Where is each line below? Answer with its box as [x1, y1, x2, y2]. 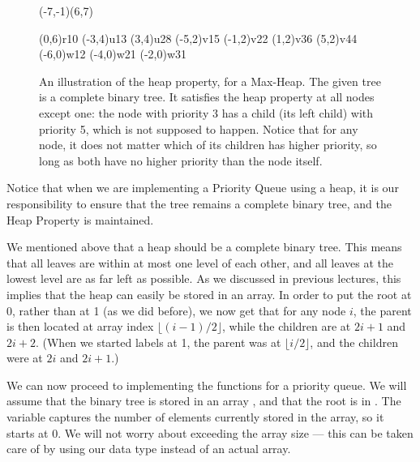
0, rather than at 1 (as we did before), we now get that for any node [6, 302, 346, 319]
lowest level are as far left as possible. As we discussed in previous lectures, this [6, 270, 401, 287]
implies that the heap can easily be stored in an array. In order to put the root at [6, 285, 412, 302]
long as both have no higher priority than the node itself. [39, 152, 323, 169]
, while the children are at [221, 318, 351, 335]
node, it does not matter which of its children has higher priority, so [39, 136, 377, 153]
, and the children [310, 333, 398, 350]
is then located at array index [6, 318, 154, 335]
